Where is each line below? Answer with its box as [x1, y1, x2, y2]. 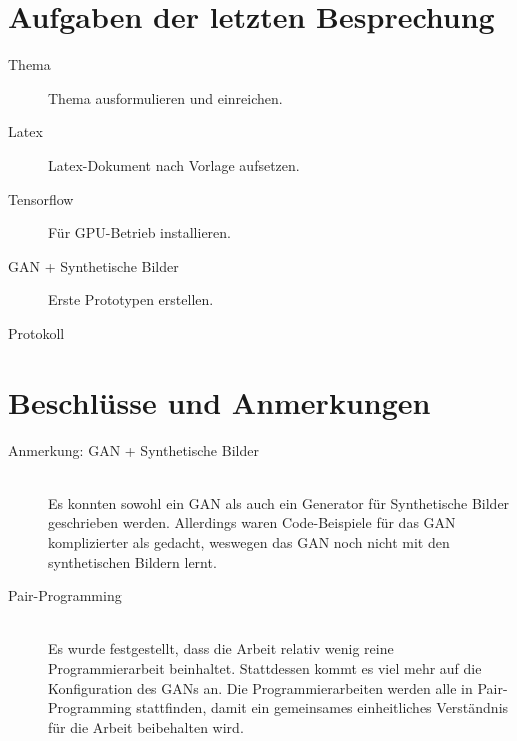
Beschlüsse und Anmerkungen [8, 381, 431, 422]
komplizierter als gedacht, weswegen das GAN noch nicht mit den [48, 531, 450, 552]
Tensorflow [8, 188, 74, 209]
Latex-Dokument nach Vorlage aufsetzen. [48, 154, 300, 175]
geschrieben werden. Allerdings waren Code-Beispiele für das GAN [48, 512, 456, 533]
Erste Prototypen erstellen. [48, 289, 214, 310]
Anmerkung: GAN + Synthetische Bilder [8, 439, 259, 460]
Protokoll [8, 322, 65, 343]
